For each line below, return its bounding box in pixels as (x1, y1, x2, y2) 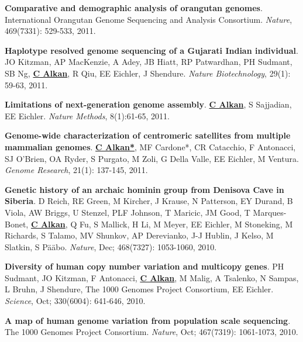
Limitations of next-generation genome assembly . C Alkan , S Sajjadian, (5, 98, 292, 110)
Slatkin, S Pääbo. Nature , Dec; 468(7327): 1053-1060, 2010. (5, 240, 217, 253)
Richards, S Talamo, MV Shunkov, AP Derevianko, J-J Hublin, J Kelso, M (5, 229, 274, 241)
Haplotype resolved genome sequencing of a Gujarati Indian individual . (5, 44, 298, 56)
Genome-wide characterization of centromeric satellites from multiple (5, 129, 291, 141)
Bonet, (5, 217, 29, 230)
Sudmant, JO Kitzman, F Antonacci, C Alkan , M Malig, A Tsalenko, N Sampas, (5, 271, 299, 284)
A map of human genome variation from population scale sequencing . (5, 314, 291, 326)
